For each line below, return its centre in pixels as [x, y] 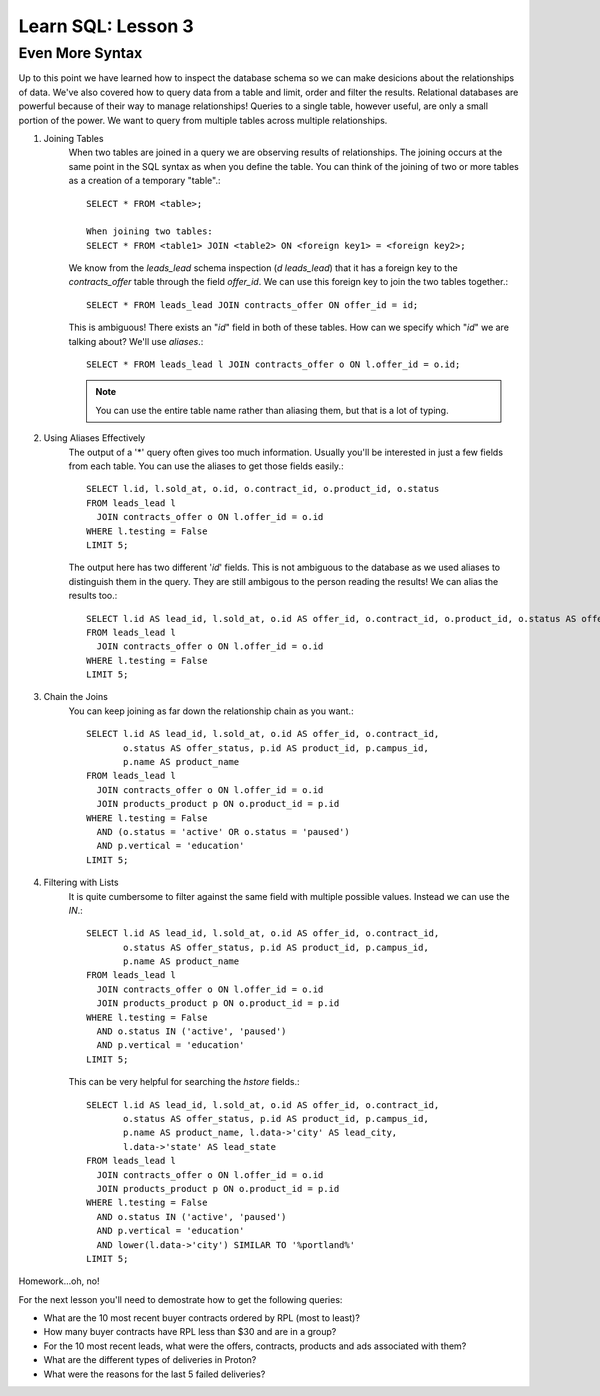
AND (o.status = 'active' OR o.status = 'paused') [223, 831]
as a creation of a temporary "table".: [144, 181]
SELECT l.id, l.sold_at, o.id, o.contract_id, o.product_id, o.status [263, 489]
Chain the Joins [76, 697]
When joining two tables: [150, 231]
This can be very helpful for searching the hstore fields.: [184, 1082]
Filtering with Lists [81, 882]
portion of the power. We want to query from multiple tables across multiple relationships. [203, 120]
